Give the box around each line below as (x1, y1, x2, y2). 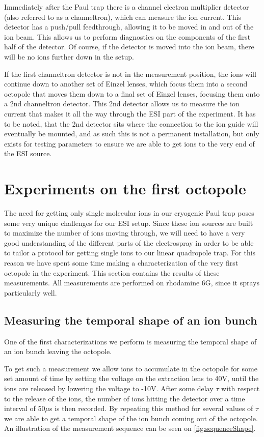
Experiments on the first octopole (4, 178, 246, 199)
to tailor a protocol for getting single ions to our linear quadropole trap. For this (4, 247, 256, 258)
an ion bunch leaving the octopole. (4, 346, 112, 357)
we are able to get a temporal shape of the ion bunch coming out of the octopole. (4, 413, 258, 423)
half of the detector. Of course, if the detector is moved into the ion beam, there (4, 41, 254, 52)
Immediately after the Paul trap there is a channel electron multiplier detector (4, 2, 249, 12)
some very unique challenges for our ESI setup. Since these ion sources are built (4, 217, 253, 228)
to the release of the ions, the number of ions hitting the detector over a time (4, 393, 245, 403)
